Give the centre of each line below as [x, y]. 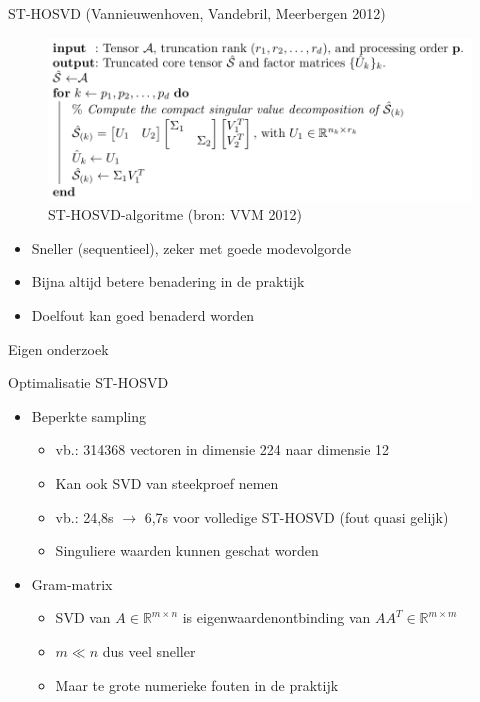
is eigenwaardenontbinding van [276, 617]
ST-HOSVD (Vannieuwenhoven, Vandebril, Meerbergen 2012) [197, 13]
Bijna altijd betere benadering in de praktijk [168, 281]
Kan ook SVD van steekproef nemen [167, 482]
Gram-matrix [72, 583]
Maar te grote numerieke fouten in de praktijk [197, 684]
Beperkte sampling [89, 415]
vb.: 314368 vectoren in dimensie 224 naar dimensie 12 [222, 449]
